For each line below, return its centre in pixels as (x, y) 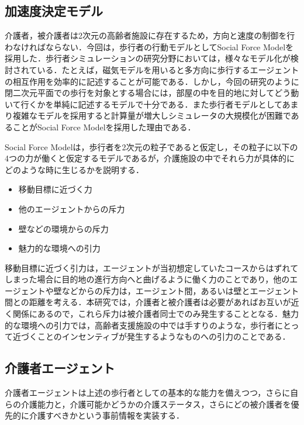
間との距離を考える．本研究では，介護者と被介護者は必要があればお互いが (148, 302)
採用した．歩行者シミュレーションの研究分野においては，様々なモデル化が (148, 58)
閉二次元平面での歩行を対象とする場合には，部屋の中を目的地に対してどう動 (152, 93)
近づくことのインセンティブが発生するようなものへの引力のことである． (151, 336)
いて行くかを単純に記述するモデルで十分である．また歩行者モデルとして (144, 104)
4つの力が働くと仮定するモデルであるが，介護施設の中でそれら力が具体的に (150, 158)
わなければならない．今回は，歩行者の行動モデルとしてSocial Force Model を (149, 46)
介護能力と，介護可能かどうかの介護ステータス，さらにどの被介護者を (156, 404)
